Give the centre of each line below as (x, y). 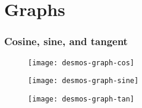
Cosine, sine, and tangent (66, 41)
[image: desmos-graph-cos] (81, 63)
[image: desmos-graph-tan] (81, 99)
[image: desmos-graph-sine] (83, 81)
